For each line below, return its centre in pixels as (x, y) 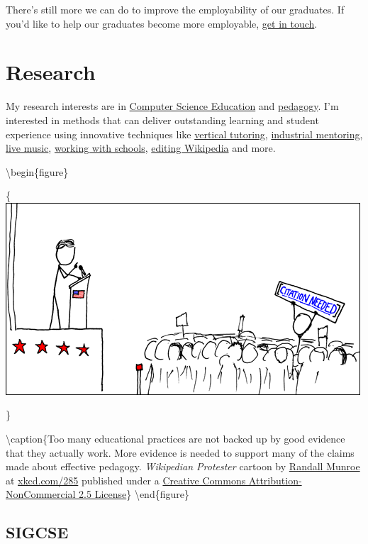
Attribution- (275, 480)
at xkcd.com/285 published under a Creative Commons (126, 480)
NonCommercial (41, 494)
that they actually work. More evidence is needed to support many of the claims (180, 452)
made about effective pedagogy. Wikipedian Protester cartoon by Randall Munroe (183, 466)
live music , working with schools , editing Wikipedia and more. (141, 148)
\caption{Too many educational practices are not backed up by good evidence (175, 439)
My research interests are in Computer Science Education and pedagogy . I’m (172, 106)
